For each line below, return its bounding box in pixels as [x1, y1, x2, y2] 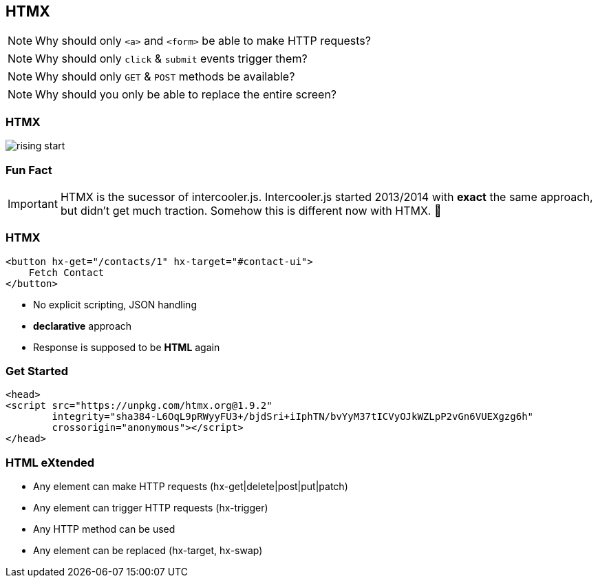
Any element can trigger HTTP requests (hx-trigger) [33, 502, 268, 514]
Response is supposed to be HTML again [33, 341, 220, 353]
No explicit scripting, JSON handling [33, 298, 197, 310]
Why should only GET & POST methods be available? [35, 70, 295, 84]
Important [8, 196, 58, 211]
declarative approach [33, 319, 132, 332]
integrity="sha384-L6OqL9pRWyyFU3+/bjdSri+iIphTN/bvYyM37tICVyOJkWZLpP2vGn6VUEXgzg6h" [52, 411, 534, 423]
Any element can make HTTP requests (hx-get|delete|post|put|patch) [33, 480, 348, 493]
